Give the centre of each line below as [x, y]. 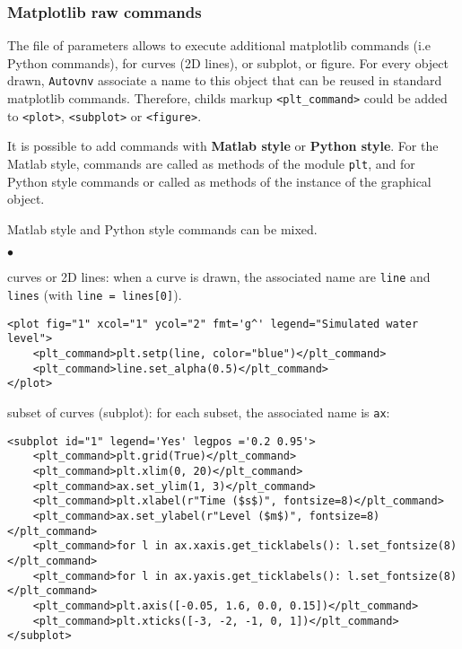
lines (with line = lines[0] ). [95, 295]
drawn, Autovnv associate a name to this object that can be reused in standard [225, 80]
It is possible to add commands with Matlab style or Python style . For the [223, 146]
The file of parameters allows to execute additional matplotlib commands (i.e [219, 45]
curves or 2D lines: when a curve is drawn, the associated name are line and [219, 277]
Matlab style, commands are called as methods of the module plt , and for [211, 163]
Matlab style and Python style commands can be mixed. [162, 228]
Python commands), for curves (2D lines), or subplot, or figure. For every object [228, 62]
